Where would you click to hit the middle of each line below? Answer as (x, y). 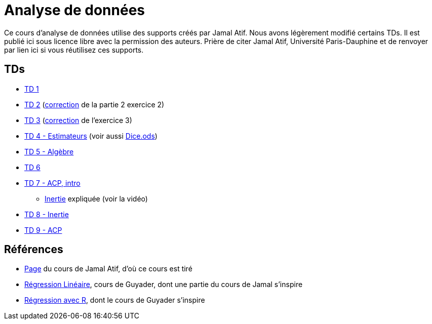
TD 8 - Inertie (47, 214)
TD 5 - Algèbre (49, 151)
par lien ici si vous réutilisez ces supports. (74, 50)
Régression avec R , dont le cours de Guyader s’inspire (115, 300)
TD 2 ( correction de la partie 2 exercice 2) (94, 104)
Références (34, 250)
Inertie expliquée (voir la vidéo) (96, 198)
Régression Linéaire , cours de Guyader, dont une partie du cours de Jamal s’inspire (164, 285)
